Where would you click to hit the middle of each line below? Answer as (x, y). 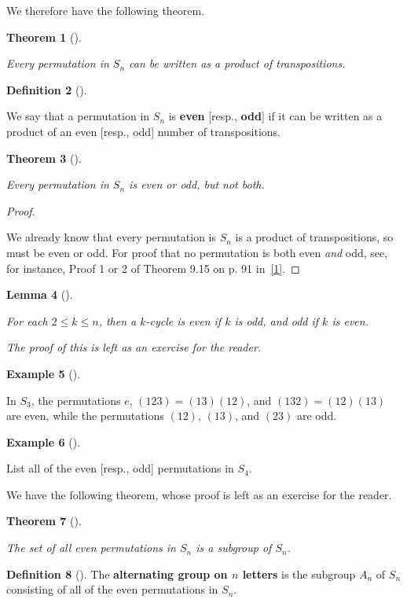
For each (27, 320)
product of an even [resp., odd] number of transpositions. (143, 131)
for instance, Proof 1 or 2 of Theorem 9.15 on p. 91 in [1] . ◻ (153, 268)
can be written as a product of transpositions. (237, 63)
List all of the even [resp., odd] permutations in (120, 468)
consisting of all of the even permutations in (112, 589)
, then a (117, 320)
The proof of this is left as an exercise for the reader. (134, 347)
